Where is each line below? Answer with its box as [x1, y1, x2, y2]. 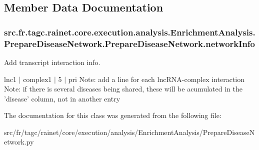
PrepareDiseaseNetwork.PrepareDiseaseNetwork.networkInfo [4, 37, 255, 49]
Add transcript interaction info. [4, 56, 100, 67]
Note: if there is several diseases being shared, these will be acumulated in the [4, 83, 242, 94]
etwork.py [4, 136, 34, 147]
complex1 [23, 73, 52, 84]
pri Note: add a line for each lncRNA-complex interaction [68, 73, 245, 84]
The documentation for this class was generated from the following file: [4, 110, 221, 120]
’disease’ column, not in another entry [4, 93, 120, 103]
